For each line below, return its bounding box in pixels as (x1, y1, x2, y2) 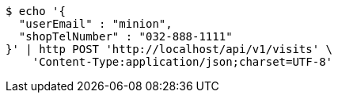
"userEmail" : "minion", (18, 17, 173, 30)
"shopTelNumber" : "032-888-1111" (18, 30, 233, 43)
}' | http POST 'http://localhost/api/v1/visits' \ (6, 43, 333, 55)
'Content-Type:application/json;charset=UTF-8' (32, 55, 333, 68)
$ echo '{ (6, 5, 66, 17)
